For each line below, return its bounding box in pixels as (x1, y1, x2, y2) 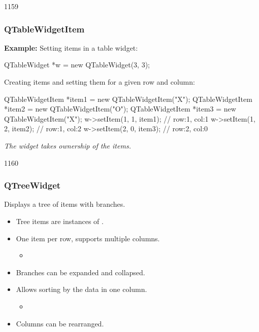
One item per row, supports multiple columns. (16, 233, 160, 243)
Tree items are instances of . (16, 215, 104, 226)
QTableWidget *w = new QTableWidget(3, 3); (4, 59, 150, 70)
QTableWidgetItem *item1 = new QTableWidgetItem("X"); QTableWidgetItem (4, 93, 252, 104)
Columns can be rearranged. (16, 318, 104, 328)
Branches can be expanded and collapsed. (16, 267, 145, 277)
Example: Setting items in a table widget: (4, 42, 138, 53)
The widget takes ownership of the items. (4, 140, 131, 151)
